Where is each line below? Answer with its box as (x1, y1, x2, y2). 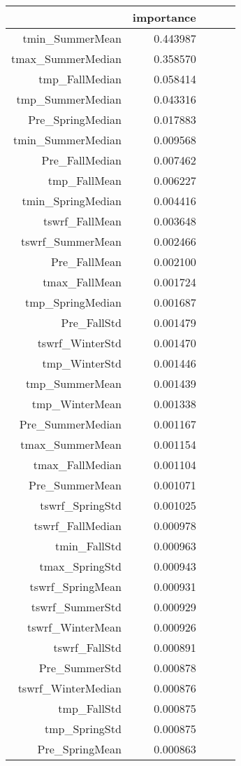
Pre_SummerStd (38, 660, 122, 676)
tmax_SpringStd (39, 558, 122, 574)
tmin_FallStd (54, 538, 122, 554)
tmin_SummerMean (22, 30, 122, 46)
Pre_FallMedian (41, 152, 122, 168)
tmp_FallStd (58, 700, 122, 716)
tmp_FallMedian (38, 71, 122, 87)
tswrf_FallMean (43, 213, 122, 229)
